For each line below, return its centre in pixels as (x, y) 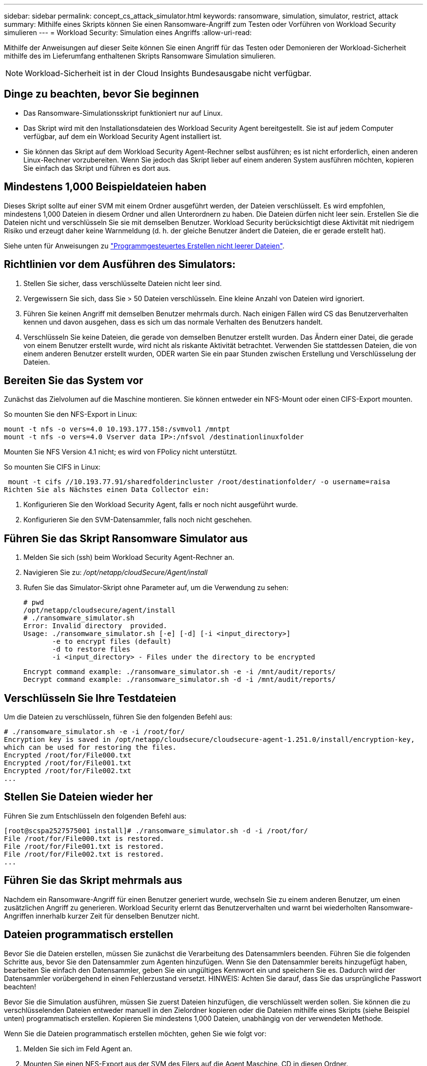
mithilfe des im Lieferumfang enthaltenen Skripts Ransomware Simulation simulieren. (140, 56)
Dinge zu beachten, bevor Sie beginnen (102, 94)
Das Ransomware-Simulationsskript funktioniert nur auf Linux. (123, 113)
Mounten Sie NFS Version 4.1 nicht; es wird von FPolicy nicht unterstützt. (121, 452)
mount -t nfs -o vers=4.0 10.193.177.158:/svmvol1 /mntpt (117, 429)
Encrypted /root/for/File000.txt (68, 755)
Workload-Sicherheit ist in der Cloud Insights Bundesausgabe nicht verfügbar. (168, 73)
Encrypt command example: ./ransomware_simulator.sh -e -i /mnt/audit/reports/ (180, 672)
